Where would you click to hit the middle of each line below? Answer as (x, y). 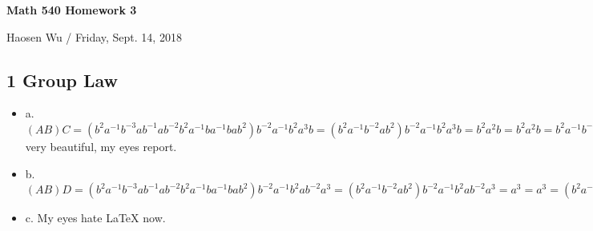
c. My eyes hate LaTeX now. (95, 218)
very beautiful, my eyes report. (101, 146)
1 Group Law (63, 80)
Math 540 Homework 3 (72, 10)
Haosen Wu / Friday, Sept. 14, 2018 (94, 36)
